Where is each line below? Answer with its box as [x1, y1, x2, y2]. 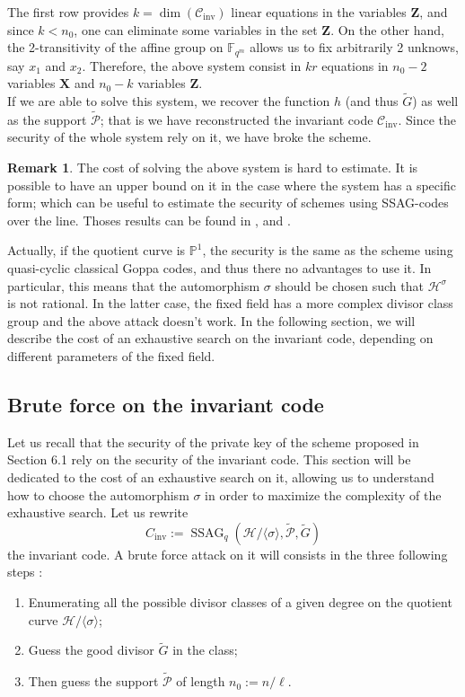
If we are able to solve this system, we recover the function [7, 92, 330, 110]
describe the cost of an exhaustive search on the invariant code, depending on [7, 329, 434, 348]
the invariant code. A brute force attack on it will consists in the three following [7, 544, 448, 563]
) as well [412, 92, 459, 110]
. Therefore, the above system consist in [82, 56, 302, 75]
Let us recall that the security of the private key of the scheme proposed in [7, 432, 419, 451]
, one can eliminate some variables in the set [74, 20, 318, 39]
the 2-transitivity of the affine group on [7, 38, 224, 57]
